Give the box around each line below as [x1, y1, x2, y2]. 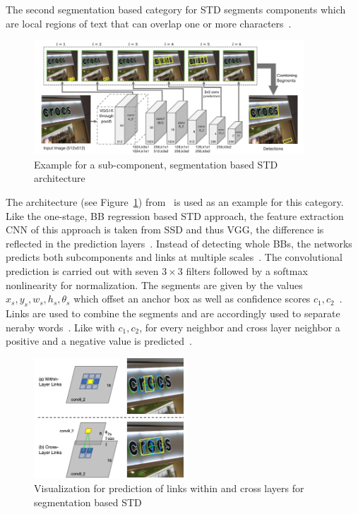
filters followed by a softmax [186, 263, 308, 278]
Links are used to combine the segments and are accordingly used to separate [6, 305, 340, 320]
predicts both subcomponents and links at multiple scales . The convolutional [6, 250, 342, 264]
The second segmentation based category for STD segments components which [6, 2, 346, 16]
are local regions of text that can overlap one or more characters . [6, 16, 292, 30]
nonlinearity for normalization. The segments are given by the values [6, 277, 303, 292]
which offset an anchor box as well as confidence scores [73, 291, 311, 306]
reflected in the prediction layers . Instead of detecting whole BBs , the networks [6, 235, 352, 250]
